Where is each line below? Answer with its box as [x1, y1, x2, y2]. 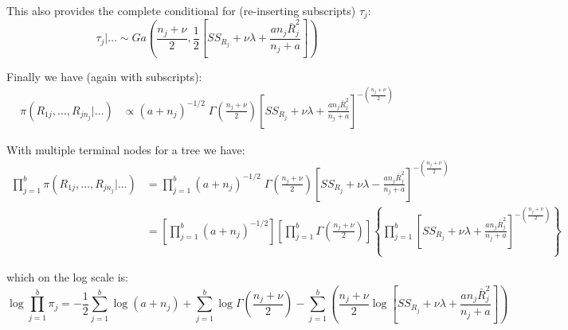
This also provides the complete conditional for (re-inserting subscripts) [6, 2, 356, 18]
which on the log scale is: [6, 269, 128, 285]
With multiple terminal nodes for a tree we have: [6, 141, 245, 157]
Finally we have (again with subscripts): [6, 68, 202, 84]
